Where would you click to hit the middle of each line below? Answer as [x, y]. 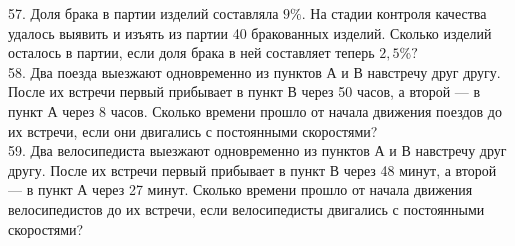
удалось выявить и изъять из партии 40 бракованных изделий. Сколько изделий [250, 32]
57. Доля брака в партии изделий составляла [143, 13]
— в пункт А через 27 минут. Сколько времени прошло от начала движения [240, 189]
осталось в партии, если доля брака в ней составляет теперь [191, 52]
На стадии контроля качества [398, 13]
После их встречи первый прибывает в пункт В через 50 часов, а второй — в [244, 91]
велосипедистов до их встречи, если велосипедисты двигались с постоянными [246, 208]
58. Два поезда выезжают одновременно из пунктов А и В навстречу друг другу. [254, 71]
